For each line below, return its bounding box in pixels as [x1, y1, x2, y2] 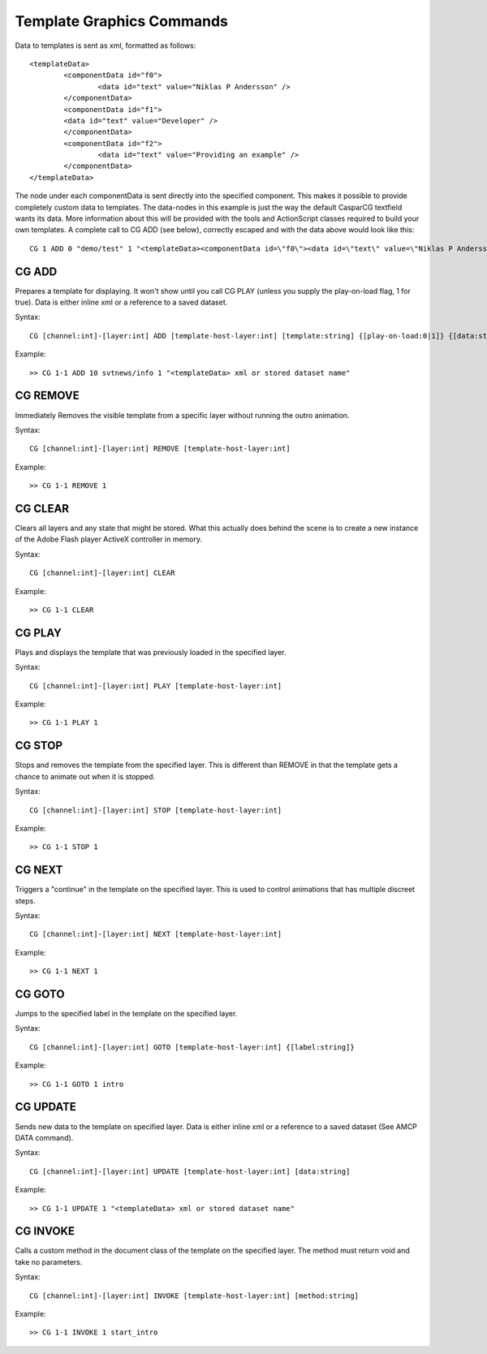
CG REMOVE [15, 389, 80, 403]
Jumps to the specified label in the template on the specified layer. [15, 1009, 238, 1019]
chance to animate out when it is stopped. [15, 771, 156, 781]
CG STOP [15, 739, 63, 752]
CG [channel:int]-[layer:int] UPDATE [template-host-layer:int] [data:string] [29, 1166, 351, 1176]
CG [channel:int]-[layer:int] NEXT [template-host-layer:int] [29, 929, 282, 939]
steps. [15, 895, 36, 905]
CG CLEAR [15, 502, 69, 515]
